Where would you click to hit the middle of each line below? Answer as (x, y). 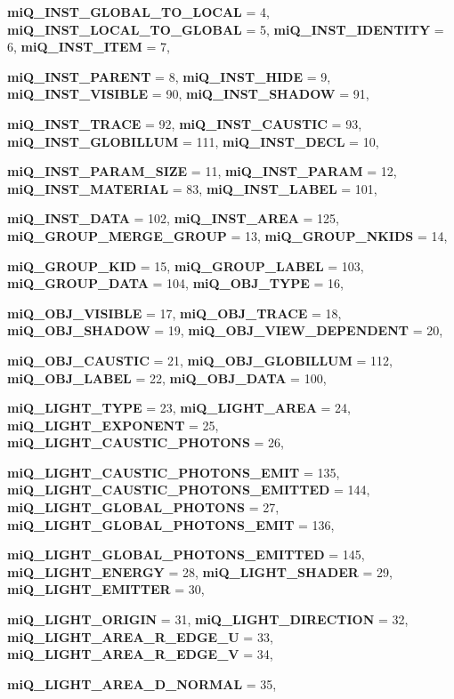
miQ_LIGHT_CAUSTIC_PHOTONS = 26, (146, 442)
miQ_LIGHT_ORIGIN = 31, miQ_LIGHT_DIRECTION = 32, (208, 619)
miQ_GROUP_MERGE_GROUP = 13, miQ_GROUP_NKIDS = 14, (227, 235)
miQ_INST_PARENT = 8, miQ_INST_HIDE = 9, (169, 76)
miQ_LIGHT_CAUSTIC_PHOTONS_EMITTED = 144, (189, 490)
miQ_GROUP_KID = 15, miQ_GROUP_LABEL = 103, (186, 265)
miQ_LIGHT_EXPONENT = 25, (113, 425)
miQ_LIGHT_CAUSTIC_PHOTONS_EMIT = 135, (174, 472)
